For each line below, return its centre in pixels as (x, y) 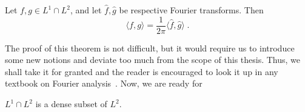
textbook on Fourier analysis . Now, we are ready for (104, 83)
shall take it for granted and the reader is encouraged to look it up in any (142, 71)
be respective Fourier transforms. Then (191, 10)
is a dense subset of (71, 104)
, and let (86, 10)
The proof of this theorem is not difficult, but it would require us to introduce (150, 48)
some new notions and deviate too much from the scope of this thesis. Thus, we (153, 60)
